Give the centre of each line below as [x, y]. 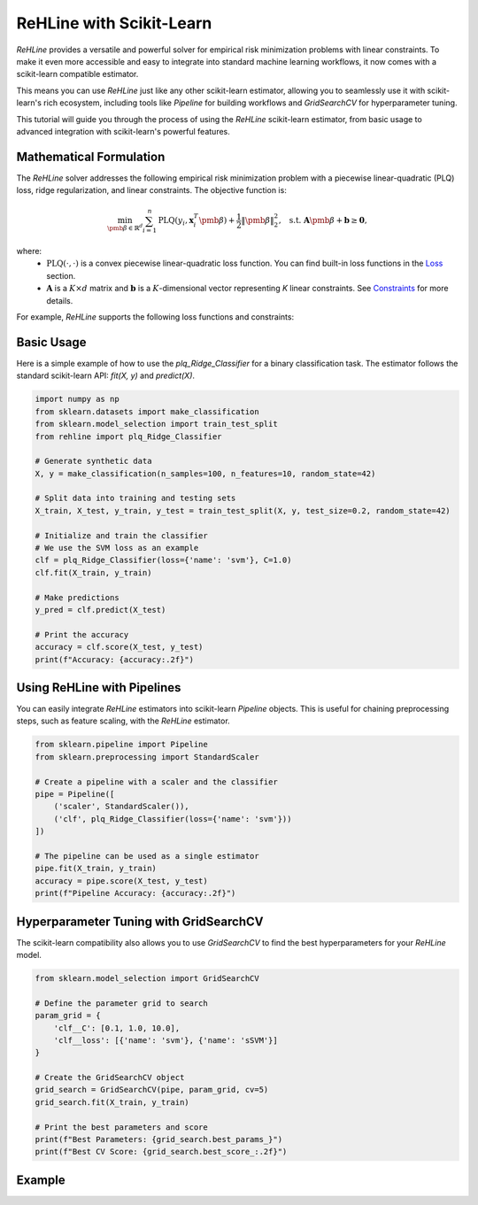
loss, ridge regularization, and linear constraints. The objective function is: [151, 190]
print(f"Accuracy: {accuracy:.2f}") [115, 659]
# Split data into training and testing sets [135, 498]
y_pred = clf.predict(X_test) [100, 610]
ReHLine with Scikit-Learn [114, 23]
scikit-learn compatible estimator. [77, 74]
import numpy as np [77, 399]
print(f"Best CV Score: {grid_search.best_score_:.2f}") [161, 1152]
